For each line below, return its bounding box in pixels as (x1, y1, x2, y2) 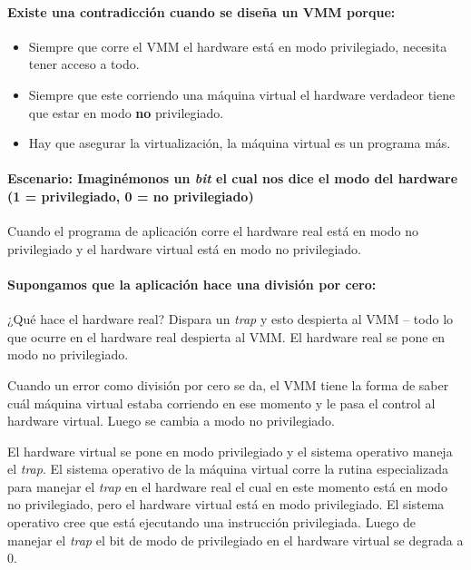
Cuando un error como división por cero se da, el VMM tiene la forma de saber (7, 375, 449, 394)
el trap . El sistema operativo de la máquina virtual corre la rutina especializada (7, 459, 449, 478)
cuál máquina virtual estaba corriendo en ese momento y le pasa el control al (7, 393, 436, 412)
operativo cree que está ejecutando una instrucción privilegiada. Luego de (7, 513, 417, 532)
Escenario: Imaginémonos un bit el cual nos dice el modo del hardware (7, 169, 458, 188)
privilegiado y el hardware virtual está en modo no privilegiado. (7, 239, 361, 258)
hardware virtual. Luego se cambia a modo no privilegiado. (7, 411, 335, 430)
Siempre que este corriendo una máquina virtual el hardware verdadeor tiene (28, 84, 456, 103)
